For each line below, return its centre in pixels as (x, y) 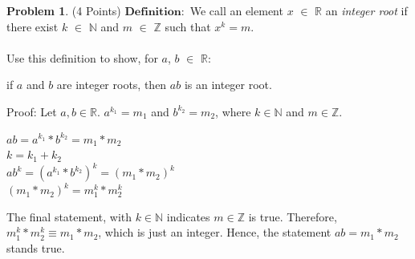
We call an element (236, 10)
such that (188, 26)
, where (233, 111)
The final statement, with (69, 216)
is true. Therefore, (293, 216)
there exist (33, 26)
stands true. (36, 248)
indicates (188, 216)
